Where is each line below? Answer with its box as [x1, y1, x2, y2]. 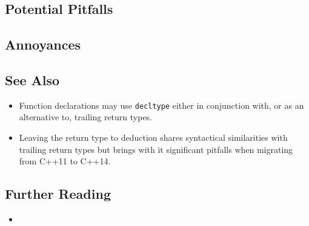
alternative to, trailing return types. [19, 111, 153, 123]
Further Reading [5, 184, 111, 203]
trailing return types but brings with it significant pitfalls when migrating [19, 143, 293, 155]
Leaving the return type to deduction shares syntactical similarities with [19, 131, 288, 144]
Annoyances [5, 35, 81, 54]
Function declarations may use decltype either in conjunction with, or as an [19, 98, 304, 111]
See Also [5, 70, 60, 89]
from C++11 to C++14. [19, 155, 111, 167]
